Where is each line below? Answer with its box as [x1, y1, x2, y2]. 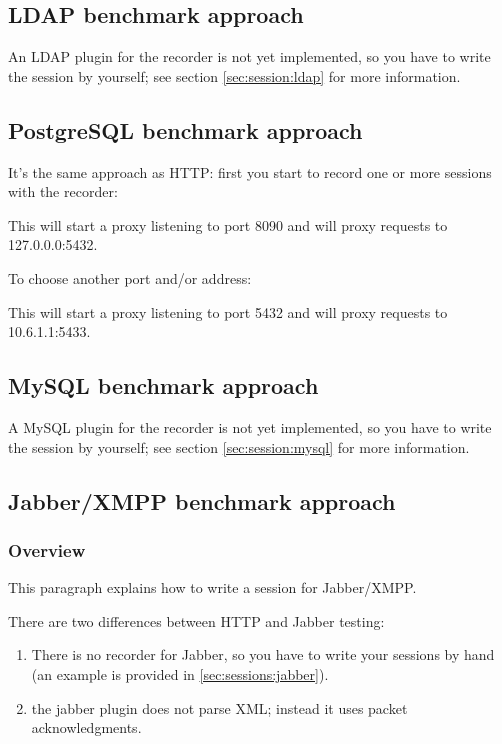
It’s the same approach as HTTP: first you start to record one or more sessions [8, 161, 492, 182]
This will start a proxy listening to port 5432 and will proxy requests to [8, 301, 448, 322]
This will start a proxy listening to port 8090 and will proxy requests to [8, 214, 448, 235]
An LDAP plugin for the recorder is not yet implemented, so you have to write [8, 46, 491, 67]
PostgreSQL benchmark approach [8, 114, 363, 145]
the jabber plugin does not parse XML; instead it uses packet [31, 697, 408, 718]
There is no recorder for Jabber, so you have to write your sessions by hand [31, 644, 495, 665]
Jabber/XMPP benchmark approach [8, 485, 396, 516]
